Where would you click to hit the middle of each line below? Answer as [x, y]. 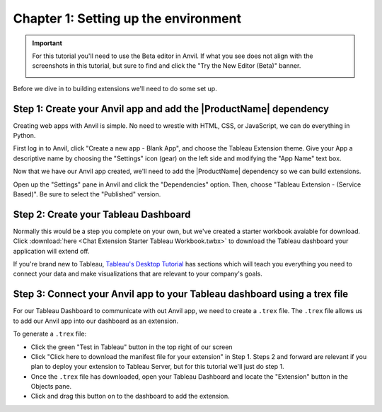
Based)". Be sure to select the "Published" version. [87, 194]
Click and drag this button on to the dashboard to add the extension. [130, 396]
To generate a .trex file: [50, 334]
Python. [24, 136]
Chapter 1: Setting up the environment [127, 18]
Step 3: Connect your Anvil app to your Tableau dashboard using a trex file [181, 294]
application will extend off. [51, 251]
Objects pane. [51, 387]
